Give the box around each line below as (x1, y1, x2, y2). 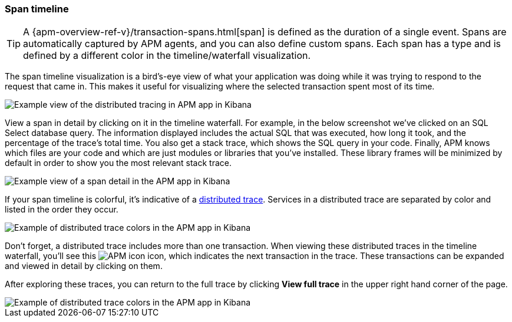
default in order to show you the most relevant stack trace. (5, 158, 232, 168)
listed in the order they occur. (5, 204, 118, 215)
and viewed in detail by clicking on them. (5, 261, 163, 271)
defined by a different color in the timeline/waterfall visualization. (23, 49, 311, 62)
